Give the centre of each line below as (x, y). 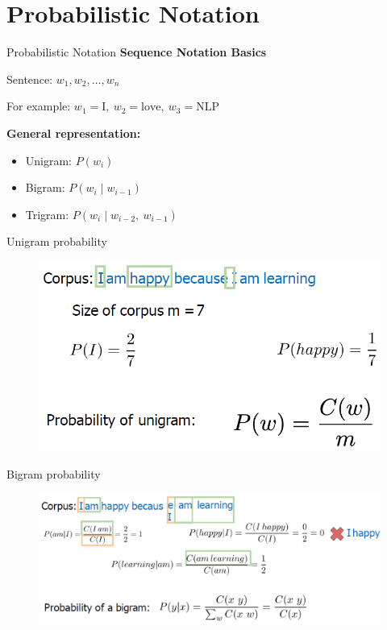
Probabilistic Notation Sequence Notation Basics (137, 52)
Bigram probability (54, 473)
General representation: (74, 133)
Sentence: (30, 79)
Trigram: (47, 214)
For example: (39, 106)
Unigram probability (57, 241)
